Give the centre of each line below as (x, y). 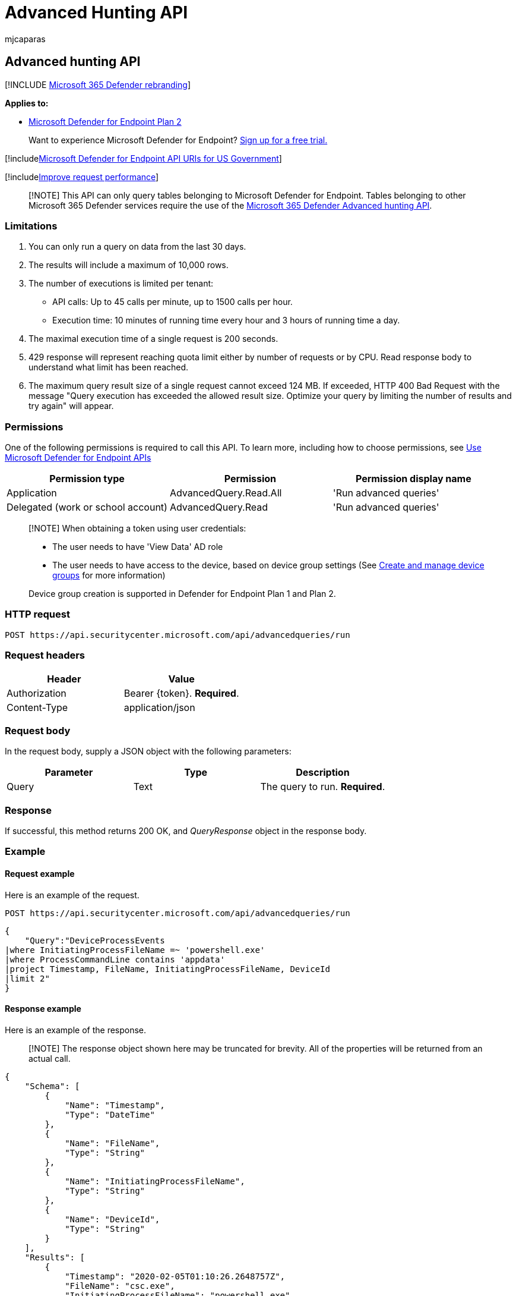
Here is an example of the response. (76, 1030)
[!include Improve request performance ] (82, 177)
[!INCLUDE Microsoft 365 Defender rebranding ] (98, 84)
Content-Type (37, 707)
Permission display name (413, 479)
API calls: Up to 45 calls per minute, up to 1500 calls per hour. (172, 302)
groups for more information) (109, 575)
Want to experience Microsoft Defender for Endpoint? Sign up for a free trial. (178, 140)
